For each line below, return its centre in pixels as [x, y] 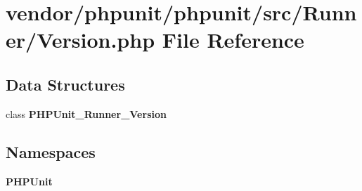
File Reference [233, 40]
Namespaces [51, 151]
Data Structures [65, 84]
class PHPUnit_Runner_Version [86, 113]
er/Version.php [80, 40]
